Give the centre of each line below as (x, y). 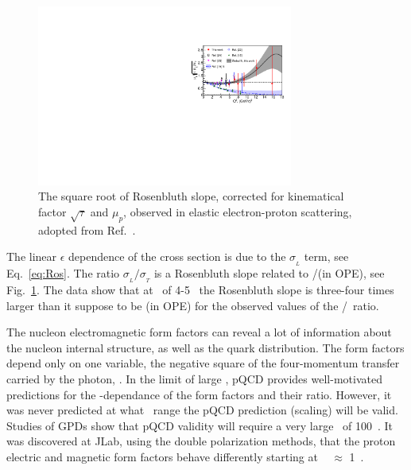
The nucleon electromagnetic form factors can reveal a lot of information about (199, 332)
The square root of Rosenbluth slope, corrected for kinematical (191, 196)
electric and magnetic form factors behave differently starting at (162, 456)
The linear (32, 256)
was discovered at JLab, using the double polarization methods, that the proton (201, 441)
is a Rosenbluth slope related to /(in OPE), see (269, 273)
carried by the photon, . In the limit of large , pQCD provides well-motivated (194, 379)
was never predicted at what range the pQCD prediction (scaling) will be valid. (202, 410)
